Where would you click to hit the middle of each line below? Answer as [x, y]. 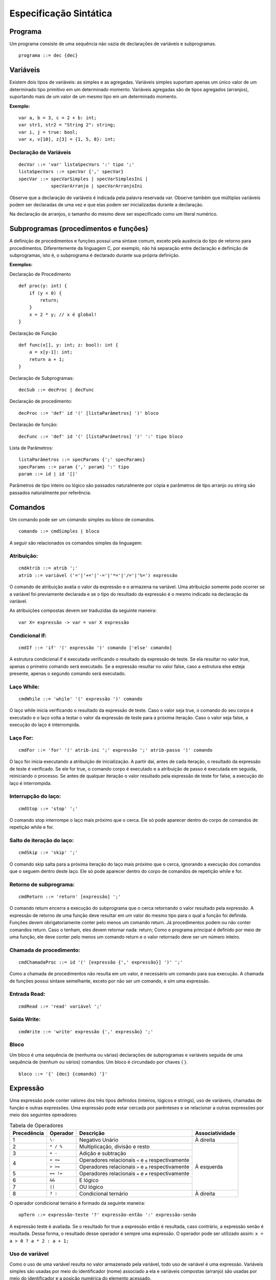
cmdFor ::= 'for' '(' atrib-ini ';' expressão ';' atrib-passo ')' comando [116, 750]
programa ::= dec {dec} [48, 56]
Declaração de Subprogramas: [42, 378]
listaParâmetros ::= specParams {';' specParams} [82, 460]
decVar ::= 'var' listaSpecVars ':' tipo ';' [77, 165]
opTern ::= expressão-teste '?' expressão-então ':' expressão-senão [108, 1215]
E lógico [89, 1180]
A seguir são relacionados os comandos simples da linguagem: [76, 543]
